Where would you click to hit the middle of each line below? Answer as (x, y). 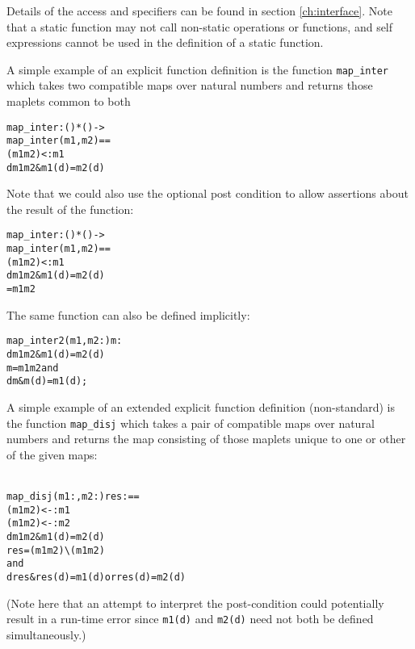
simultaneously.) (46, 634)
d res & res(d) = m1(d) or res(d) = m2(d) (96, 577)
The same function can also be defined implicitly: (128, 314)
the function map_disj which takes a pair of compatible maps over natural (191, 423)
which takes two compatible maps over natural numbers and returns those (190, 85)
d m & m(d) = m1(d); (47, 381)
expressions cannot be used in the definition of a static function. (165, 42)
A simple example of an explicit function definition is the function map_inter (197, 69)
